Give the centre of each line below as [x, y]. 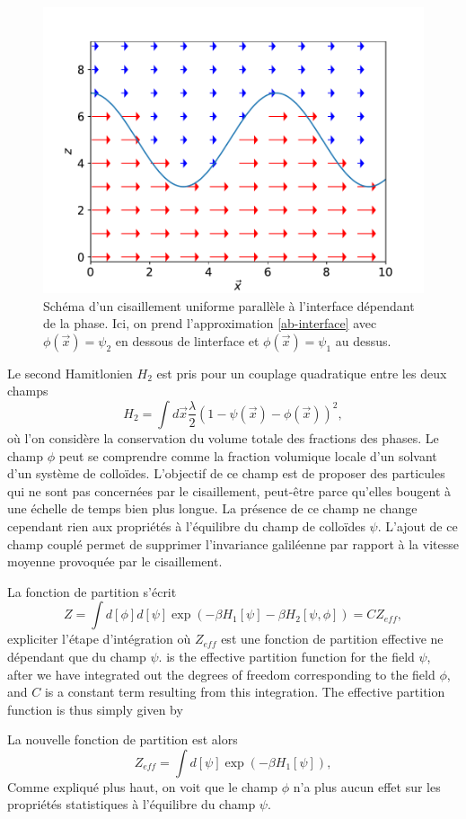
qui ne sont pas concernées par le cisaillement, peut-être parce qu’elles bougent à [229, 490]
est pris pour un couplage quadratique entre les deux [302, 373]
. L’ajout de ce [418, 525]
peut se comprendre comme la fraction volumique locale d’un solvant [248, 455]
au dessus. [363, 340]
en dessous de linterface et [187, 340]
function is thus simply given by [95, 709]
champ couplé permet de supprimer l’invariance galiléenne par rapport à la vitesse [233, 543]
